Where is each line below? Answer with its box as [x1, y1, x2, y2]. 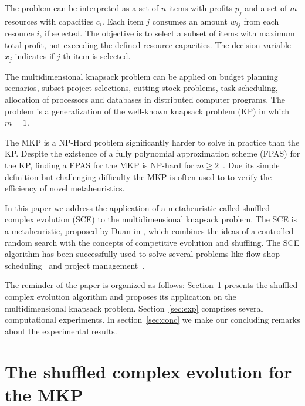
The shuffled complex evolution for [5, 359, 292, 383]
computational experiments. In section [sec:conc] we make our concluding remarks [5, 313, 300, 326]
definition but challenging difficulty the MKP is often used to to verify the [5, 170, 272, 182]
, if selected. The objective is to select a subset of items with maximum [39, 27, 295, 39]
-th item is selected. [60, 50, 131, 62]
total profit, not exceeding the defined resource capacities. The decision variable [5, 38, 292, 50]
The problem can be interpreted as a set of [5, 2, 158, 13]
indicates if [15, 50, 55, 62]
